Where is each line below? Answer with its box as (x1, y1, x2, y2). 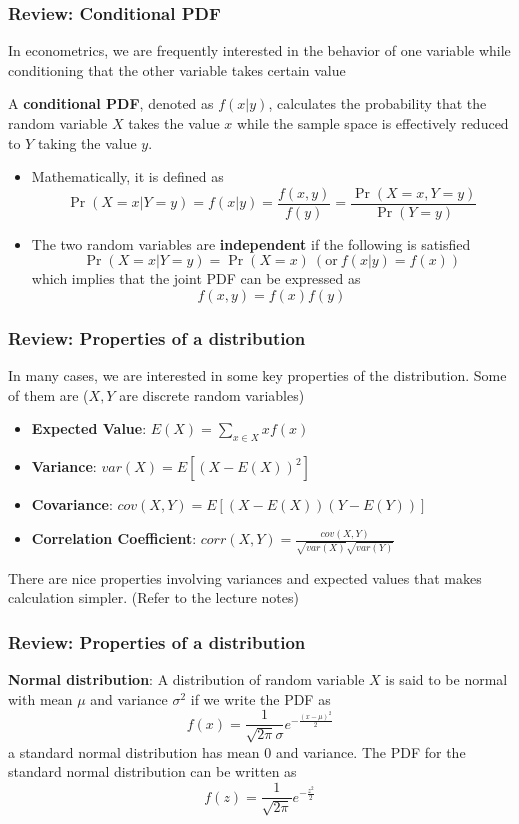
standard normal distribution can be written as (8, 761, 297, 782)
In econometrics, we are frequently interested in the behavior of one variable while (8, 40, 511, 61)
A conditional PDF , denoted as (8, 93, 214, 114)
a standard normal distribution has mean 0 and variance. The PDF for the (8, 741, 466, 762)
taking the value (37, 132, 137, 153)
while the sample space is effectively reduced (236, 113, 509, 133)
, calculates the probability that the (268, 93, 487, 114)
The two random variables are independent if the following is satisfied (31, 233, 471, 254)
